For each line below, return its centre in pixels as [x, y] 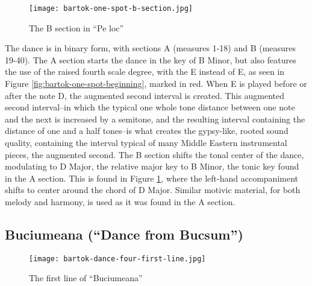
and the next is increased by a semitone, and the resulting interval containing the [155, 119]
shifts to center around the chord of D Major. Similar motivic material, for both [153, 190]
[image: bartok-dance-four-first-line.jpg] [117, 259]
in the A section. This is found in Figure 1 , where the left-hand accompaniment [152, 178]
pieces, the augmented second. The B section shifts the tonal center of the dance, [154, 154]
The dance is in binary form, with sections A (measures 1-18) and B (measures [151, 48]
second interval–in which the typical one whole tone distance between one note [150, 107]
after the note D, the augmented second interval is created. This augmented [145, 95]
